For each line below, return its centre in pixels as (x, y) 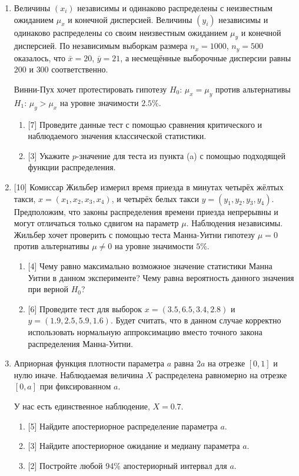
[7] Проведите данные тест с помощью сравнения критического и (145, 124)
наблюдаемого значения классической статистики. (117, 136)
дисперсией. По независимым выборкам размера (101, 46)
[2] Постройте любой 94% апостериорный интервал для (127, 465)
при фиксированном (75, 386)
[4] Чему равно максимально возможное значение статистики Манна (150, 265)
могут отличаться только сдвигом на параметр (96, 223)
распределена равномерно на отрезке (221, 374)
